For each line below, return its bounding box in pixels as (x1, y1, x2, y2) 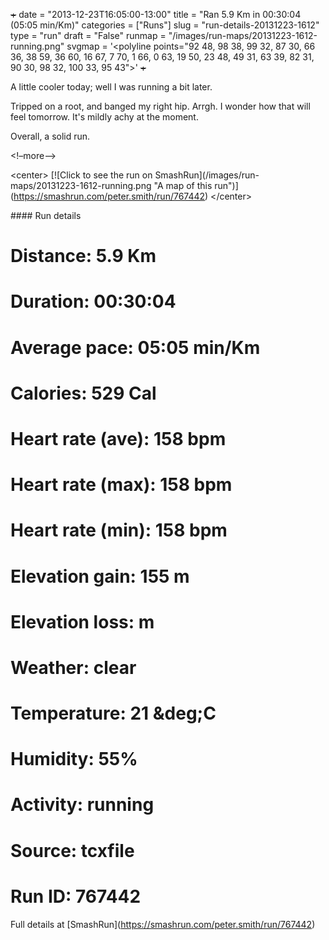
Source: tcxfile (10, 839, 135, 862)
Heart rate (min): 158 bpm (10, 519, 228, 542)
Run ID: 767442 (10, 885, 142, 908)
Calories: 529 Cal (10, 382, 157, 404)
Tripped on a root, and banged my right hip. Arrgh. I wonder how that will (10, 100, 311, 112)
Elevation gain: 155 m (10, 565, 190, 588)
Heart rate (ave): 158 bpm (10, 427, 227, 450)
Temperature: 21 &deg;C (10, 702, 217, 725)
